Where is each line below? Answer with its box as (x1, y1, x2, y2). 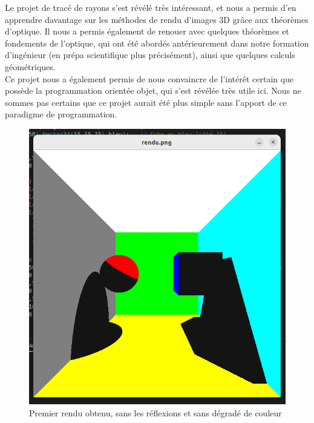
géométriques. (5, 60, 56, 73)
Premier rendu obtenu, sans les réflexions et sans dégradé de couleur (29, 406, 282, 419)
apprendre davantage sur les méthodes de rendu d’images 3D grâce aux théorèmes (5, 13, 309, 25)
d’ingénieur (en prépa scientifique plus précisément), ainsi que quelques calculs (5, 48, 295, 61)
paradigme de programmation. (5, 108, 117, 120)
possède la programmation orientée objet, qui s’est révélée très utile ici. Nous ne (5, 84, 301, 97)
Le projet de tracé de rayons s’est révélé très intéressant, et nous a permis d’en (5, 1, 296, 13)
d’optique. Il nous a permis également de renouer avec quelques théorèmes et (5, 25, 289, 38)
